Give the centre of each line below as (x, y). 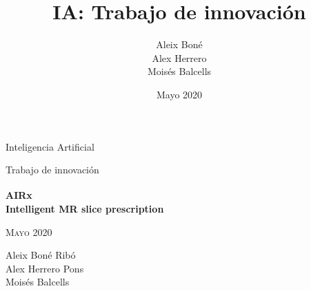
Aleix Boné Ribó (41, 255)
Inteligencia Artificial (50, 146)
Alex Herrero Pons (45, 268)
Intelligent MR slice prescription (85, 208)
